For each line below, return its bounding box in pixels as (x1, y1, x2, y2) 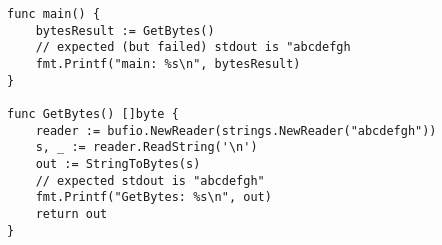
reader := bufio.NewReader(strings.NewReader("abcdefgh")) (35, 123, 437, 138)
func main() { (7, 7, 101, 21)
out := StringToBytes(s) (35, 156, 201, 171)
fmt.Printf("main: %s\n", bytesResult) (35, 56, 301, 71)
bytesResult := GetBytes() (35, 23, 215, 38)
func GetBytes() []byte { (7, 106, 179, 121)
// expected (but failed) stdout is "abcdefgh (35, 40, 351, 55)
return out (35, 206, 108, 221)
